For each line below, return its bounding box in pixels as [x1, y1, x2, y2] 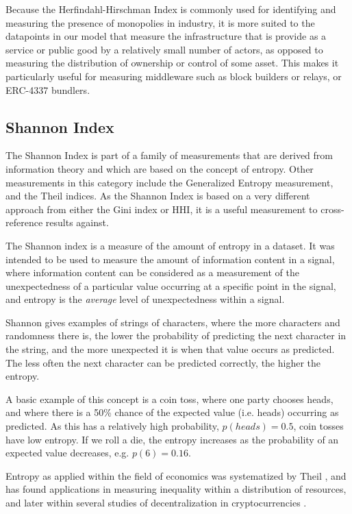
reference [5, 215, 43, 230]
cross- [320, 201, 344, 216]
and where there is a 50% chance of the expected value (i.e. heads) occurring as [5, 405, 339, 419]
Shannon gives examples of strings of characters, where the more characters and [5, 315, 340, 329]
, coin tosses [293, 419, 344, 433]
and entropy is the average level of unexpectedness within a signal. [5, 292, 285, 306]
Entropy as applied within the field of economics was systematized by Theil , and [5, 468, 347, 482]
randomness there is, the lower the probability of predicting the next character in [5, 328, 347, 343]
